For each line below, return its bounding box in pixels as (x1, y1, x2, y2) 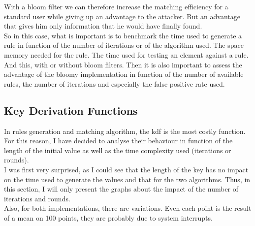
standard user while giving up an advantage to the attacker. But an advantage (4, 11, 240, 21)
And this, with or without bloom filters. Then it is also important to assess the (4, 59, 242, 69)
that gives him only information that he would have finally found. (4, 21, 202, 31)
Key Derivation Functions (4, 102, 138, 118)
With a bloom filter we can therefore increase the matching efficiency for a (4, 1, 228, 11)
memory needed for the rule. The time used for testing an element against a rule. (4, 49, 249, 60)
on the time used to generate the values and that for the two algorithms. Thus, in (4, 174, 251, 184)
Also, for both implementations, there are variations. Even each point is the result (4, 203, 252, 213)
